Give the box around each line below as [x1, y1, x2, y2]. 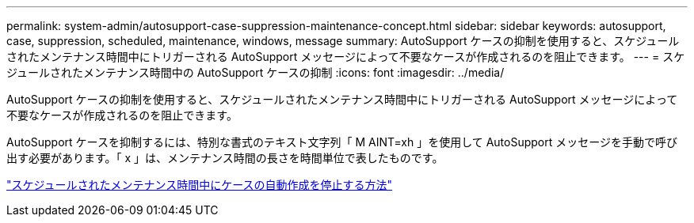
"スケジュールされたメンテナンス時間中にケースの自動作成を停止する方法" [6, 178, 393, 191]
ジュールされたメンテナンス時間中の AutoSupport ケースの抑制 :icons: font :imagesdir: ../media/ [6, 66, 505, 79]
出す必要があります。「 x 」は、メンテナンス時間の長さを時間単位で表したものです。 [6, 151, 444, 164]
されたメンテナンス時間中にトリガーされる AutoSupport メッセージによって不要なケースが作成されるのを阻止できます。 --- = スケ [6, 50, 685, 63]
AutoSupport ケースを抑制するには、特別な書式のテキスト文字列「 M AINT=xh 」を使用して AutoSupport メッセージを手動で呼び [6, 135, 677, 149]
